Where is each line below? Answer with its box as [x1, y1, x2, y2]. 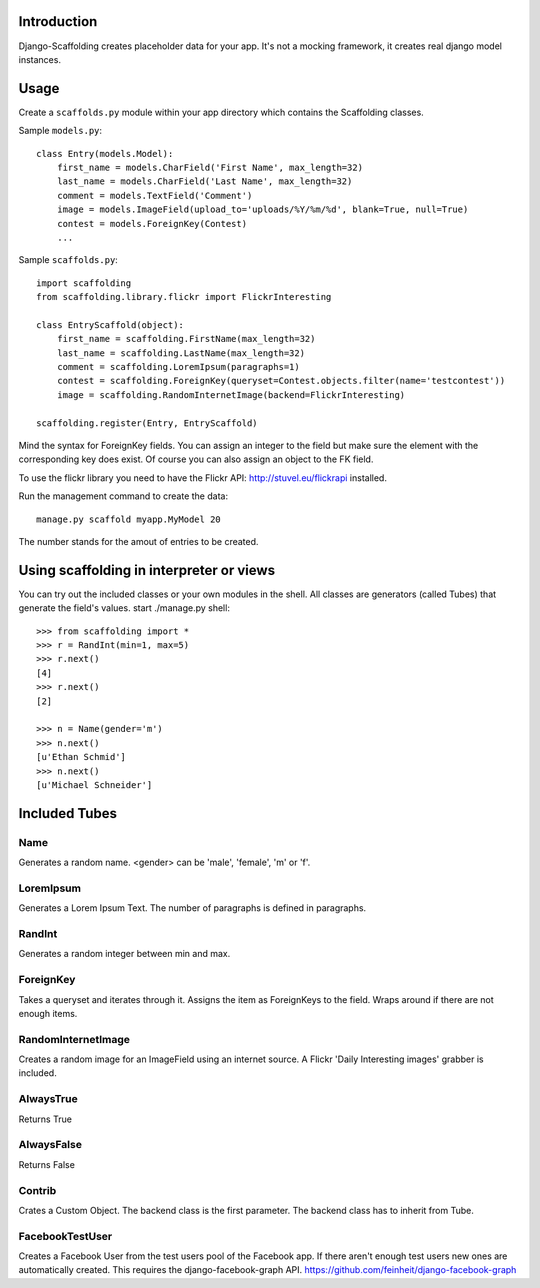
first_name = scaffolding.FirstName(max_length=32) [56, 333, 316, 345]
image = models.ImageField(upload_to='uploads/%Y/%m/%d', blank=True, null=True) [56, 204, 469, 215]
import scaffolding [36, 277, 132, 289]
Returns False [18, 1158, 75, 1170]
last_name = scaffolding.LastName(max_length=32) [56, 347, 305, 359]
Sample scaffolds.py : [18, 254, 119, 266]
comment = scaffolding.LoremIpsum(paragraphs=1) [56, 361, 300, 373]
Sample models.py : [18, 125, 103, 137]
